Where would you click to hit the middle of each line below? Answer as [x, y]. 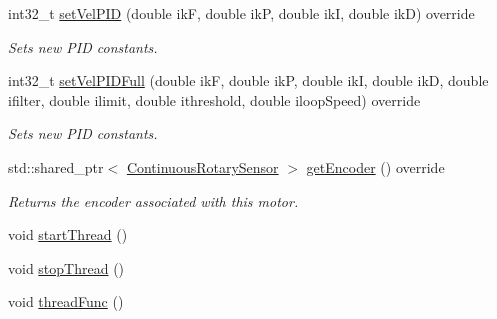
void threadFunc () [66, 301]
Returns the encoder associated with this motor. [153, 200]
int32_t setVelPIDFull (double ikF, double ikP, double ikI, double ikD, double [248, 80]
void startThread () [68, 234]
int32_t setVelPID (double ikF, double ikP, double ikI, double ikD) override [241, 13]
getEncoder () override [375, 166]
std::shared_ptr [56, 166]
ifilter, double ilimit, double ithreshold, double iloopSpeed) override [214, 99]
